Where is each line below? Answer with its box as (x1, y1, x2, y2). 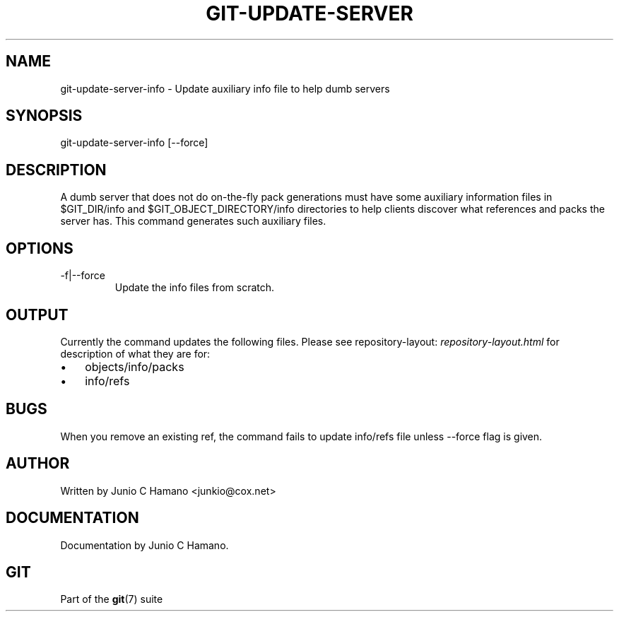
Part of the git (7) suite (60, 593, 163, 606)
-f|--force (60, 269, 105, 282)
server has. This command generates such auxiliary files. (60, 215, 326, 228)
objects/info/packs (85, 359, 184, 374)
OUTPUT (6, 305, 69, 324)
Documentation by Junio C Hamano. (60, 539, 229, 551)
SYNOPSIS (6, 107, 83, 125)
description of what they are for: (60, 347, 211, 360)
